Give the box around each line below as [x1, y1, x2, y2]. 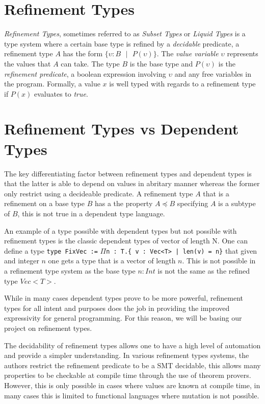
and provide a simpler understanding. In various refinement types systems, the [4, 350, 249, 361]
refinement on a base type [4, 198, 85, 209]
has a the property [94, 198, 153, 209]
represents [227, 48, 258, 59]
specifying [177, 198, 208, 209]
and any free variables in [174, 68, 251, 79]
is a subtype [218, 198, 256, 209]
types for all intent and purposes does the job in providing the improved [4, 302, 230, 313]
